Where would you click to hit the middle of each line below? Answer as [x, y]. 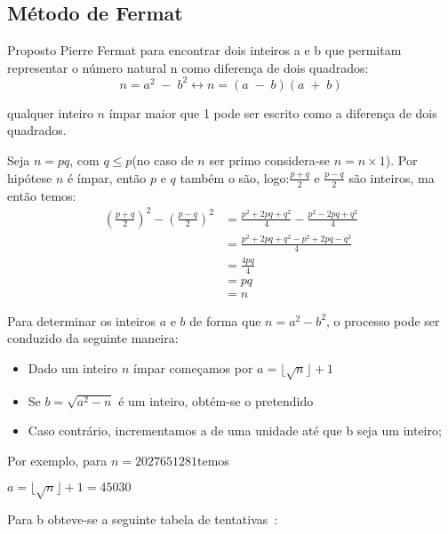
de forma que [225, 320]
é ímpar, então [107, 177]
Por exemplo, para [57, 460]
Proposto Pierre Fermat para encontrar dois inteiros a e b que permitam [204, 50]
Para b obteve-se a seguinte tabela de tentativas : [143, 519]
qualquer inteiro [50, 112]
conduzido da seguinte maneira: [93, 338]
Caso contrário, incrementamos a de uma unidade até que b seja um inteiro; [235, 430]
